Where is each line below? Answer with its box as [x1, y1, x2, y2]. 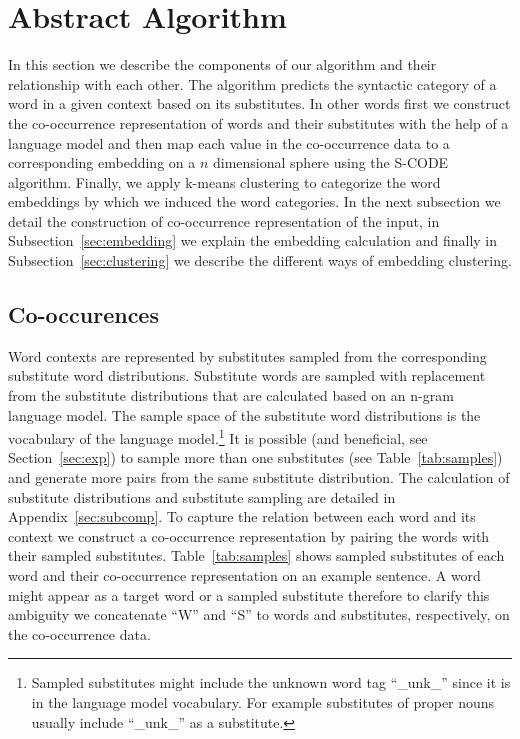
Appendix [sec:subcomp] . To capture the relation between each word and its [8, 506, 476, 527]
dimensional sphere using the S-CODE [212, 152, 449, 173]
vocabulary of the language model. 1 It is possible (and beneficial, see [8, 425, 428, 448]
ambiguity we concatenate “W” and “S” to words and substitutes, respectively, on [8, 604, 510, 625]
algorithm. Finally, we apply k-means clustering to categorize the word [8, 171, 441, 192]
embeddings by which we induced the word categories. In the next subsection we [8, 191, 501, 212]
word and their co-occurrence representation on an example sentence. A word [8, 565, 481, 586]
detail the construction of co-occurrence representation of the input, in [8, 210, 440, 231]
